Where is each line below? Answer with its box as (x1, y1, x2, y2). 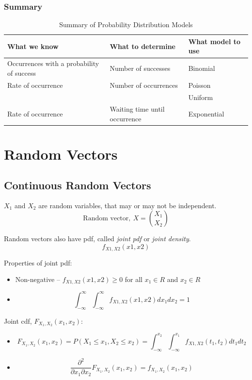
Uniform (188, 92, 213, 102)
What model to (188, 36, 241, 46)
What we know (7, 41, 59, 51)
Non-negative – (15, 274, 60, 284)
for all (125, 274, 143, 284)
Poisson (188, 80, 211, 90)
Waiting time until (110, 104, 165, 114)
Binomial (188, 63, 215, 73)
